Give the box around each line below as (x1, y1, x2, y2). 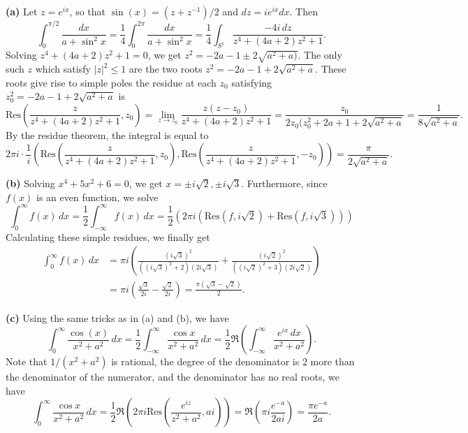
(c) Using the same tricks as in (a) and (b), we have (6, 310, 229, 325)
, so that (69, 4, 105, 18)
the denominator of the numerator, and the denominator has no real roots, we (6, 369, 339, 384)
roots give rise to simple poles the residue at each (6, 75, 217, 89)
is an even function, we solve (36, 189, 159, 204)
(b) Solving (6, 176, 55, 191)
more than (310, 354, 355, 369)
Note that (6, 354, 47, 369)
